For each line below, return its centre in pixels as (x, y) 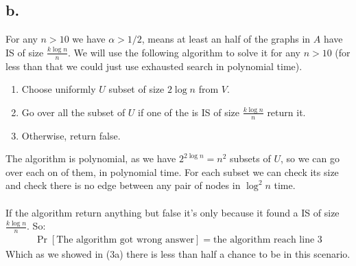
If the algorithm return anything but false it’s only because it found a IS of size (173, 212)
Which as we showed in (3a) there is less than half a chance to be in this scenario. (178, 254)
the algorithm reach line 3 (268, 240)
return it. (286, 112)
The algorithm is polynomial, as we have (91, 158)
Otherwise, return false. (71, 135)
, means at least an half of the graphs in (226, 39)
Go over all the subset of (73, 112)
